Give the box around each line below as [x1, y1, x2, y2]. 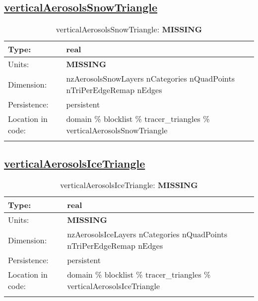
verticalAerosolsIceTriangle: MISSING [60, 179, 198, 191]
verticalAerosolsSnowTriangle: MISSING [56, 23, 202, 35]
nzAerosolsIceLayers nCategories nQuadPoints [67, 228, 227, 240]
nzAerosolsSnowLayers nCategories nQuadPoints [66, 73, 235, 85]
